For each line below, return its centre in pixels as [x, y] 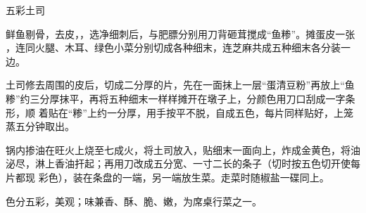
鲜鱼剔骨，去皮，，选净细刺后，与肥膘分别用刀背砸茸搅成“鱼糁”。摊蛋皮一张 [181, 33]
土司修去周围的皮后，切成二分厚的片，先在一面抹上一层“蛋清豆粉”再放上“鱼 [180, 85]
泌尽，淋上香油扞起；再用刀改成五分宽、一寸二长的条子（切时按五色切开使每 [183, 163]
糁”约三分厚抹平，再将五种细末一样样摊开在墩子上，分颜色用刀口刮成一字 [176, 98]
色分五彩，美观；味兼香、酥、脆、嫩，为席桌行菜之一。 [134, 201]
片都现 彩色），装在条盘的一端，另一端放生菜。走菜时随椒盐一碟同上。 [168, 177]
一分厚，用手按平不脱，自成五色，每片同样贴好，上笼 [230, 112]
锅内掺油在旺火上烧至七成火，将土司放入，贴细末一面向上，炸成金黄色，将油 [183, 149]
